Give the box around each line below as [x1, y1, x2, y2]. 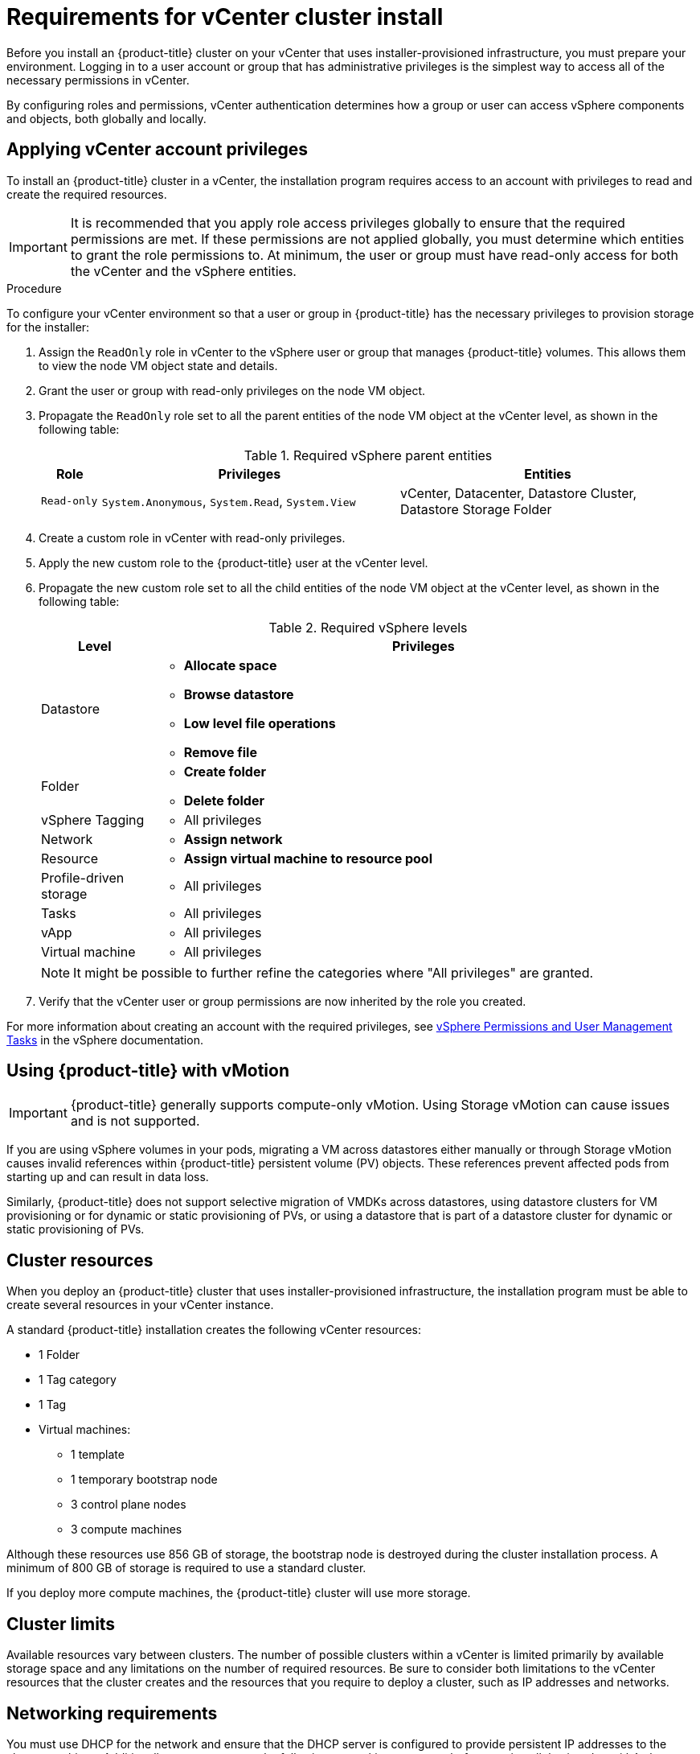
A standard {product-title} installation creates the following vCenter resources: [6, 1323, 421, 1337]
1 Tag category [39, 1373, 117, 1387]
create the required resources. [6, 187, 167, 201]
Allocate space [183, 657, 277, 673]
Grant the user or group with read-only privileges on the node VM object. [39, 383, 426, 397]
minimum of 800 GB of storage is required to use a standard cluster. [6, 1561, 366, 1575]
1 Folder [39, 1348, 80, 1362]
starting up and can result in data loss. [6, 1170, 209, 1184]
